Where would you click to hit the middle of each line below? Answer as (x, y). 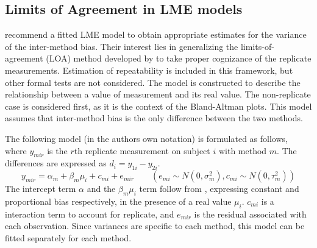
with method (243, 150)
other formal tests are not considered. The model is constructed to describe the (153, 82)
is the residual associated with (250, 214)
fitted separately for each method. (68, 237)
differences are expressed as (56, 163)
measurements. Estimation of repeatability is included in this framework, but (149, 70)
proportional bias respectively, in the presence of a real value (118, 201)
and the (101, 189)
